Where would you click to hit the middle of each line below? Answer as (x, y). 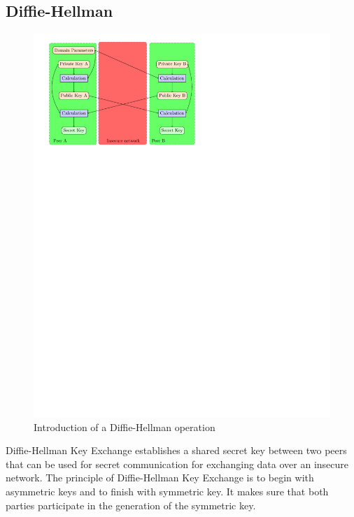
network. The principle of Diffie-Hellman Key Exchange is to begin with (160, 478)
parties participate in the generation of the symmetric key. (131, 505)
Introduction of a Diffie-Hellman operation (125, 427)
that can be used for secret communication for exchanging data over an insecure (177, 464)
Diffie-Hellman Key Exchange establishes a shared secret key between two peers (176, 450)
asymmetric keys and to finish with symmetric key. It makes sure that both (167, 491)
